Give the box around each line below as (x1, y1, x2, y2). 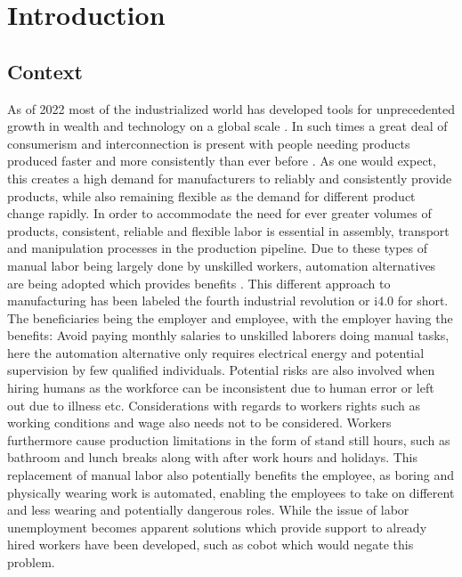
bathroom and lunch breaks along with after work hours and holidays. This (7, 448, 418, 467)
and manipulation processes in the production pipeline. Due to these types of (7, 239, 428, 257)
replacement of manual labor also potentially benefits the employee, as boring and (7, 466, 455, 484)
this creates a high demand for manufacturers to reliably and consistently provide (7, 168, 452, 187)
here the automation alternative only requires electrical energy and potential (7, 343, 425, 362)
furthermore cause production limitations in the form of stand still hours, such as (7, 430, 450, 449)
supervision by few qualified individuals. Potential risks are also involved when (7, 361, 435, 379)
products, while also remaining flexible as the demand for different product (7, 186, 416, 205)
